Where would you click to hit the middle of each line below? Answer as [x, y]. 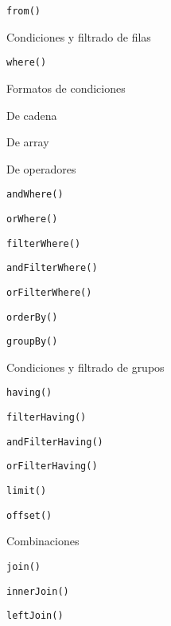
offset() [29, 515]
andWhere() [35, 195]
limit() [27, 491]
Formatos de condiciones [66, 88]
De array [28, 142]
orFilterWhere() [49, 292]
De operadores [41, 168]
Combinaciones [43, 541]
